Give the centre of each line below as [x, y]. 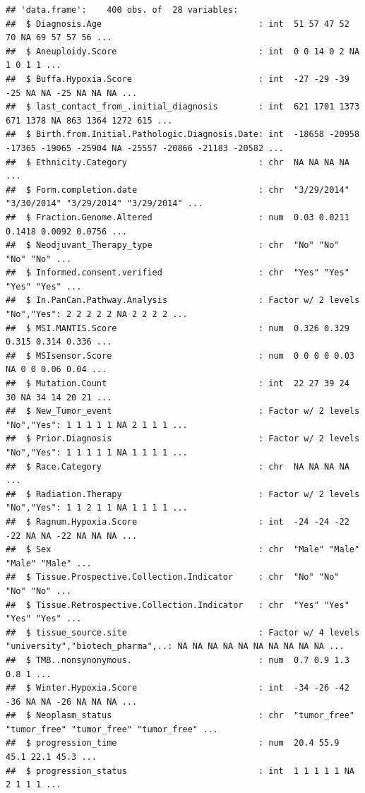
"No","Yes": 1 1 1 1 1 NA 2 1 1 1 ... [97, 425]
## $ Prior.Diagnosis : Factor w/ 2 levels [183, 439]
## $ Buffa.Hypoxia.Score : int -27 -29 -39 [178, 79]
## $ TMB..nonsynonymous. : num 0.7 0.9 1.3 [178, 660]
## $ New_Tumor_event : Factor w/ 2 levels [183, 411]
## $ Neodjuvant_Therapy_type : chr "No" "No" [173, 245]
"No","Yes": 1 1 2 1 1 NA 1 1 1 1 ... [97, 508]
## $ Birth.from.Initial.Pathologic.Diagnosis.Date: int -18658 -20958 [183, 135]
